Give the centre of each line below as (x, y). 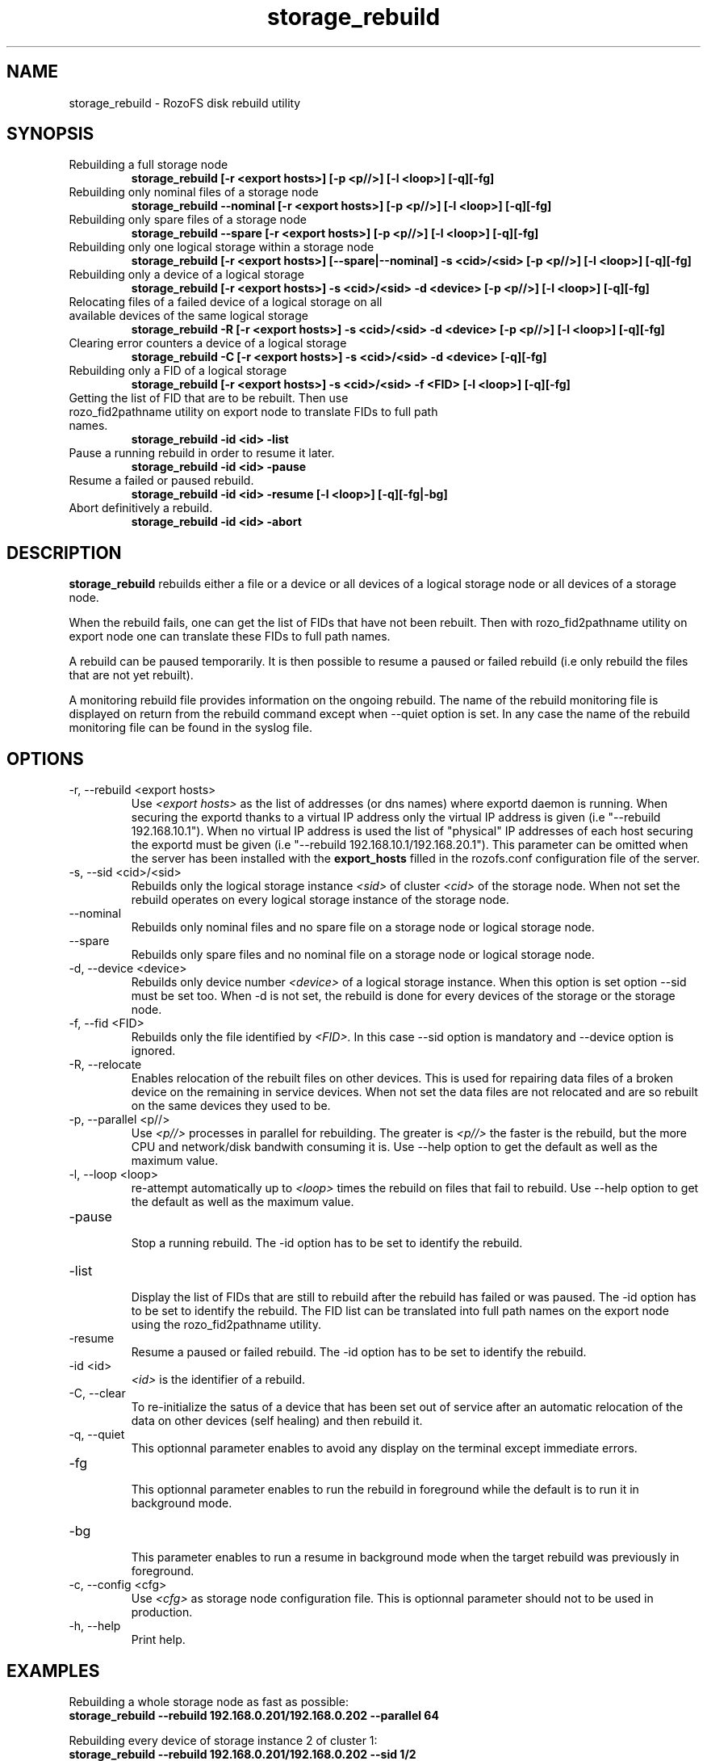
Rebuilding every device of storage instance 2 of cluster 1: (223, 1740)
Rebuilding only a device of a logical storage (186, 275)
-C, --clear (97, 1393)
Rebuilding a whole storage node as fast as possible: (209, 1701)
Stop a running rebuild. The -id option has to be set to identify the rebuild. (327, 1243)
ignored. (153, 1051)
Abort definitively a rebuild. (141, 508)
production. (162, 1612)
